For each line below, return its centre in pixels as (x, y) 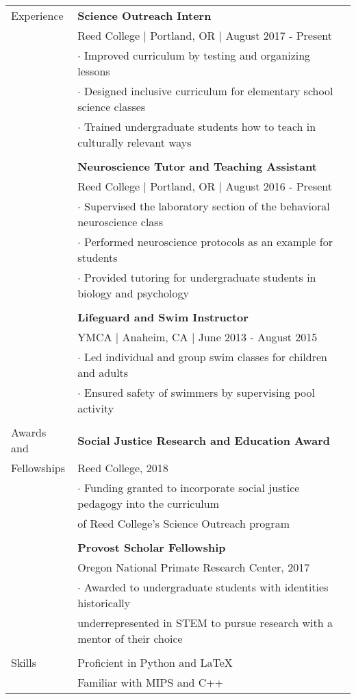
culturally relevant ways (135, 142)
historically (104, 603)
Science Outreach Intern (144, 15)
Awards (29, 432)
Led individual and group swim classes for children (205, 357)
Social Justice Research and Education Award (204, 440)
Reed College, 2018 (123, 468)
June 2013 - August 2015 (258, 337)
